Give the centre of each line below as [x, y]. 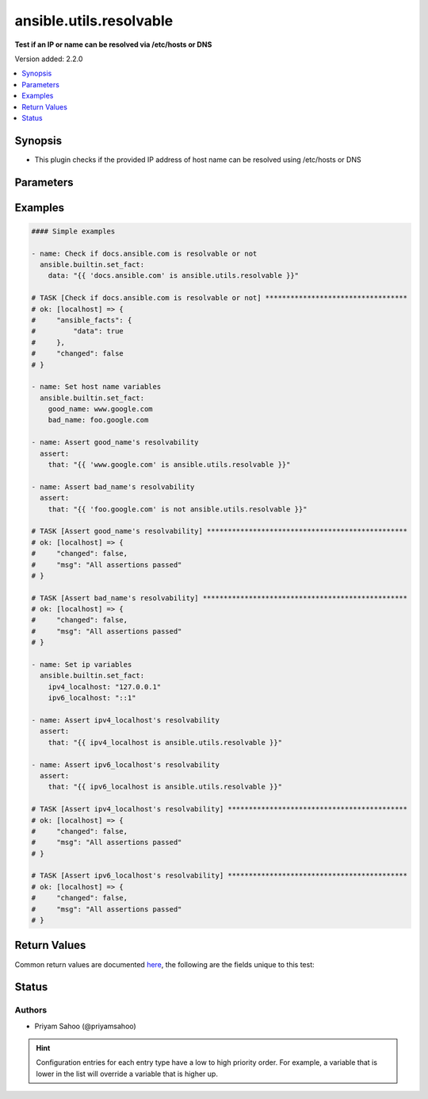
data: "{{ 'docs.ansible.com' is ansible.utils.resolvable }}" [174, 276]
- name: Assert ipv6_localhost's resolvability [125, 765]
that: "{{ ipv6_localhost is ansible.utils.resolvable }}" [165, 787]
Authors [31, 1010]
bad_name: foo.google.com [98, 420]
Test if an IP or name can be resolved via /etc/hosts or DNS [113, 44]
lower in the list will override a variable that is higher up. [127, 1074]
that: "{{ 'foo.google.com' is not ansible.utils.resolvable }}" [178, 509]
